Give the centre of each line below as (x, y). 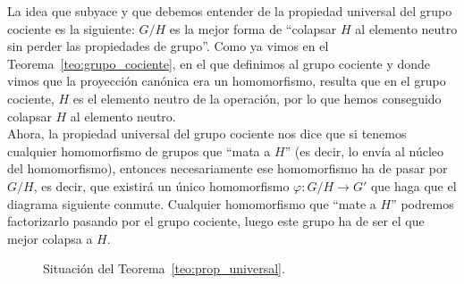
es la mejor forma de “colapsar (253, 28)
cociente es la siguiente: (71, 28)
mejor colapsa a (50, 238)
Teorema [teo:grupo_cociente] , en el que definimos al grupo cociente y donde (219, 63)
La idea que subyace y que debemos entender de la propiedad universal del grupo (230, 11)
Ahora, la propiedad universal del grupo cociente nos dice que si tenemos (207, 134)
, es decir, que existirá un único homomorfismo (161, 185)
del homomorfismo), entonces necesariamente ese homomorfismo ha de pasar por (228, 168)
